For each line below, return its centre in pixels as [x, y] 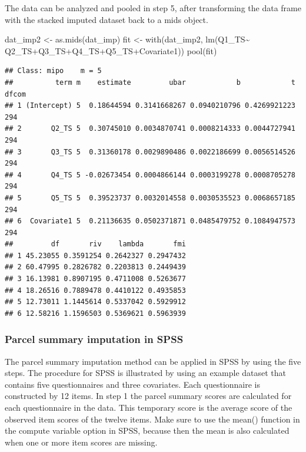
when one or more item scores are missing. [81, 442]
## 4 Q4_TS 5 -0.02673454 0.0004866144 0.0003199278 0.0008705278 [150, 175]
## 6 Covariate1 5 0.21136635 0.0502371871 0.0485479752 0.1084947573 [150, 221]
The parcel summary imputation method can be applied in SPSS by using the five [153, 361]
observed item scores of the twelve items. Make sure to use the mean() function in [152, 419]
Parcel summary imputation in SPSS [94, 339]
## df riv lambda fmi [95, 244]
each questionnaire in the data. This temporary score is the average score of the [149, 408]
